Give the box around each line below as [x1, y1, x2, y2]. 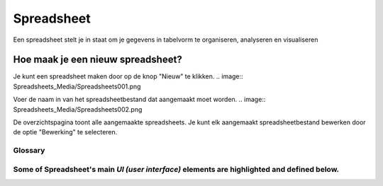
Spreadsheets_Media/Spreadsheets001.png [13, 82, 141, 91]
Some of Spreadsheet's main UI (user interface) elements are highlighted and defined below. [13, 164, 340, 174]
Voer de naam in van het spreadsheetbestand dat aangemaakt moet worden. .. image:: [13, 95, 266, 104]
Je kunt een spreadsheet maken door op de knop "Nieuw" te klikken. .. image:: [13, 72, 244, 81]
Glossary [13, 146, 45, 156]
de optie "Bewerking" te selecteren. [13, 128, 118, 136]
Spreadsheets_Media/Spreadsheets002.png [13, 105, 143, 113]
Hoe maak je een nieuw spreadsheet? [13, 54, 182, 66]
